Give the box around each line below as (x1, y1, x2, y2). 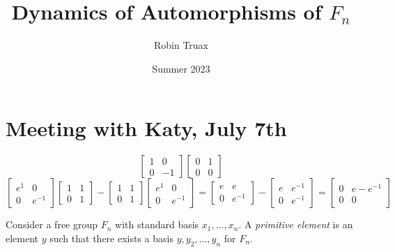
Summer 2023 (152, 61, 210, 75)
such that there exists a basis (49, 230, 173, 245)
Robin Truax (153, 38, 209, 52)
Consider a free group (6, 217, 98, 232)
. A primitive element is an (238, 217, 353, 232)
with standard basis (115, 217, 199, 232)
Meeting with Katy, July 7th (6, 114, 287, 142)
